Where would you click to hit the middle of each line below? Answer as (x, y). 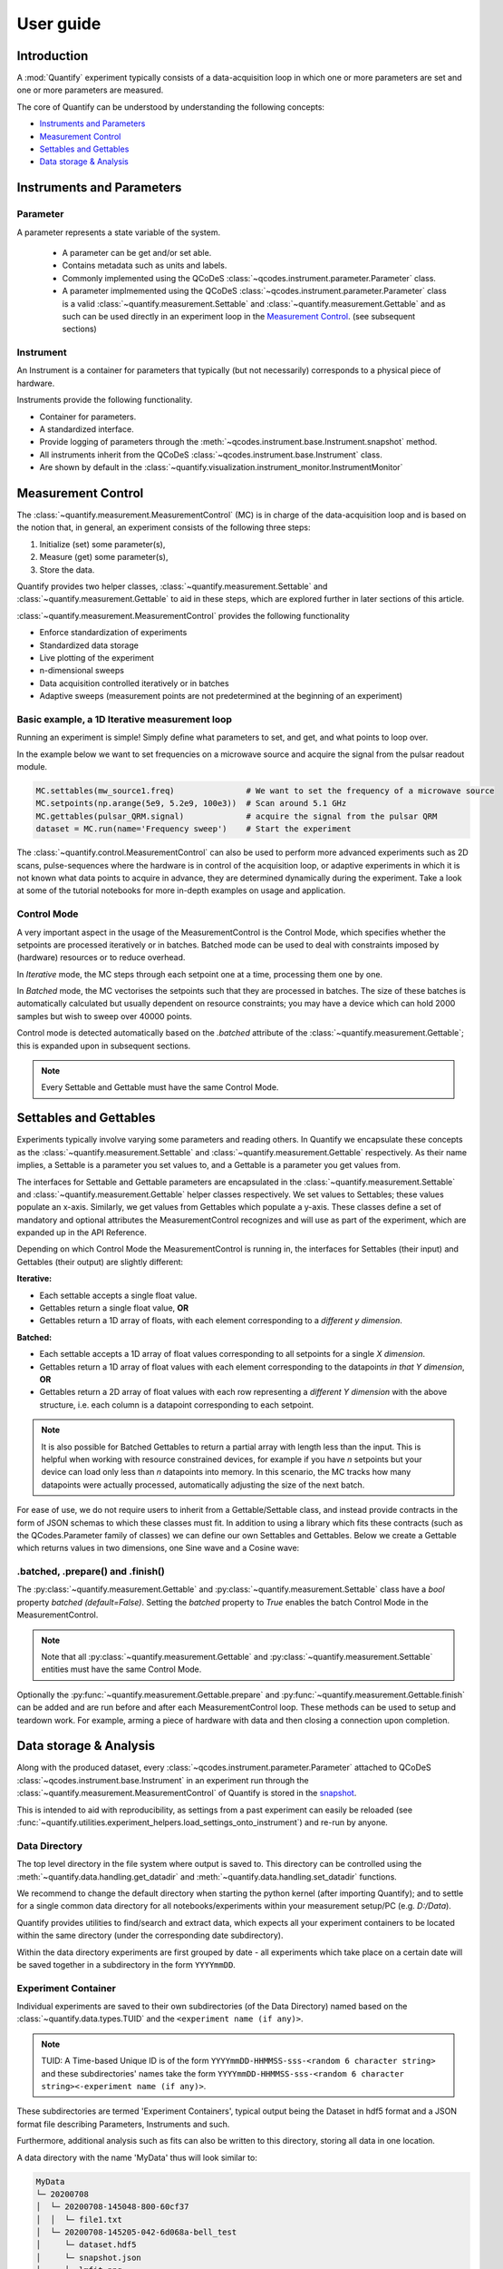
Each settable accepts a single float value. (118, 1295)
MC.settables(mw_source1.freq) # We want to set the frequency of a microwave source (265, 791)
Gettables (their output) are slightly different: (100, 1262)
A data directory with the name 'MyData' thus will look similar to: (137, 2157)
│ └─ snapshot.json (89, 2257)
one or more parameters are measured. (90, 90)
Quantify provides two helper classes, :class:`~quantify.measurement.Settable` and (172, 586)
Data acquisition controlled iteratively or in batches (135, 683)
